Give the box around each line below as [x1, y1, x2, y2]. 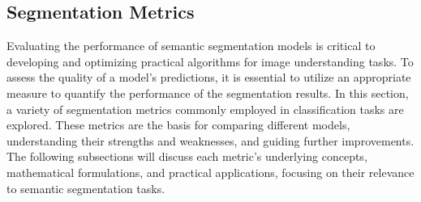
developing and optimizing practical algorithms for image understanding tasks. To [6, 53, 414, 69]
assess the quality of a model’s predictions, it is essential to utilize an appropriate [6, 69, 411, 86]
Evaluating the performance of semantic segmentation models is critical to [6, 37, 376, 54]
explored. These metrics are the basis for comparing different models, [6, 116, 350, 133]
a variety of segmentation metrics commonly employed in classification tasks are [6, 100, 404, 117]
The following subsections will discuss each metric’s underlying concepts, [6, 148, 367, 165]
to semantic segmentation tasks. [6, 179, 165, 196]
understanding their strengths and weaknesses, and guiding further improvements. [6, 132, 415, 149]
